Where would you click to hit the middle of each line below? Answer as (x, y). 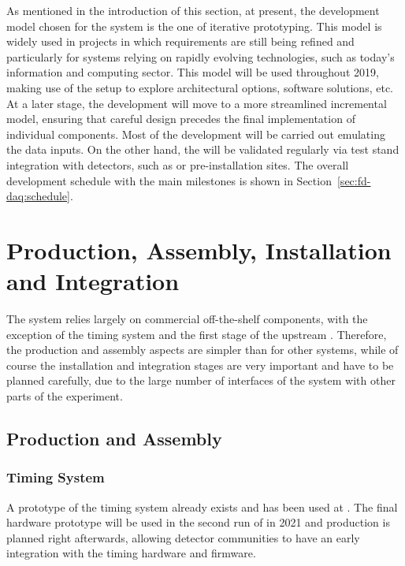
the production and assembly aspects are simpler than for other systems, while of (202, 350)
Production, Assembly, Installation (199, 249)
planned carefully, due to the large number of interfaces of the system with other (201, 380)
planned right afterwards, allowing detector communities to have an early (183, 537)
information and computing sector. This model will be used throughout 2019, (193, 72)
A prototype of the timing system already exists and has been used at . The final (202, 506)
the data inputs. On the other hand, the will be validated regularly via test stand (203, 149)
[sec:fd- (354, 180)
